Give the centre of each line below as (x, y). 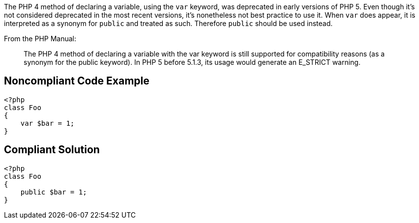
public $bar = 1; (54, 192)
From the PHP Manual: (40, 39)
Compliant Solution (52, 150)
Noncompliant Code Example (77, 81)
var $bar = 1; (47, 123)
